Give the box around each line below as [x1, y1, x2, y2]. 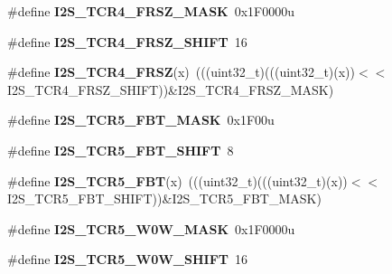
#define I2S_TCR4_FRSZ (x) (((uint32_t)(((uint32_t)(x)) [7, 62, 356, 81]
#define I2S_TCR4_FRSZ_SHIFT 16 [7, 32, 247, 51]
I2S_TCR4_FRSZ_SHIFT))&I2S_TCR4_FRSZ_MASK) [7, 80, 334, 99]
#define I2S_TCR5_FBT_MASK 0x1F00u [7, 110, 275, 129]
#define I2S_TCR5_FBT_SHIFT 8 [7, 140, 234, 159]
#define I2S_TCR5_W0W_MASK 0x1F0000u [7, 219, 295, 238]
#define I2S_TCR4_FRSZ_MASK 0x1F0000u [7, 2, 295, 20]
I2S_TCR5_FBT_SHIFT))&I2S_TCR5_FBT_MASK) [7, 189, 322, 208]
